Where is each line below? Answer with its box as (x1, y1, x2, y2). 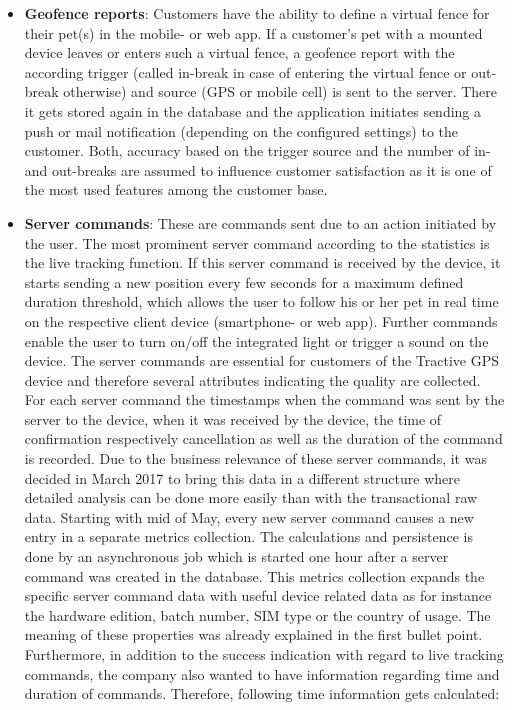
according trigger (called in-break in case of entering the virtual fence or (24, 61, 467, 82)
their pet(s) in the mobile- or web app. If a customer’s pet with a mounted (24, 22, 483, 43)
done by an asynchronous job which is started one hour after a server (24, 546, 449, 567)
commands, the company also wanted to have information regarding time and (24, 663, 500, 684)
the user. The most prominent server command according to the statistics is (24, 232, 490, 253)
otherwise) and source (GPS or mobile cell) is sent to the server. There (63, 81, 498, 102)
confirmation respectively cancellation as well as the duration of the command (24, 428, 503, 449)
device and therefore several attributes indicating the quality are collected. (24, 369, 481, 390)
